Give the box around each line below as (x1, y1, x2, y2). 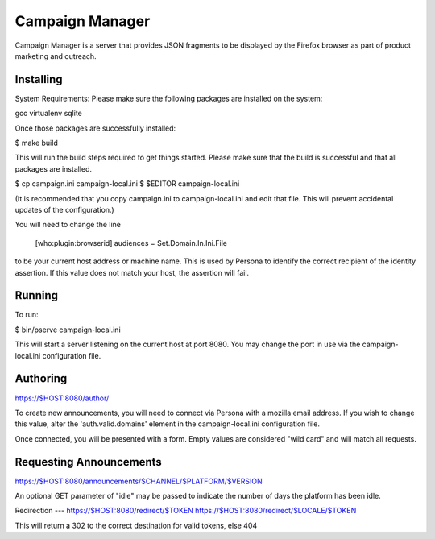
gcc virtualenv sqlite (14, 109, 82, 118)
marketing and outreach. (14, 51, 97, 60)
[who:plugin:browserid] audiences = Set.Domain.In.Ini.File (35, 238, 227, 247)
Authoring (14, 371, 68, 386)
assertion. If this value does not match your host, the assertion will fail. (14, 267, 250, 277)
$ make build (14, 138, 58, 148)
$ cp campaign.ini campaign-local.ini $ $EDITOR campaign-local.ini (14, 179, 240, 189)
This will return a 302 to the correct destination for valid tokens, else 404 (14, 520, 258, 530)
